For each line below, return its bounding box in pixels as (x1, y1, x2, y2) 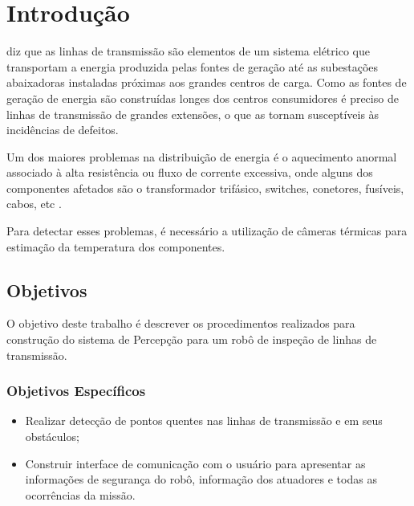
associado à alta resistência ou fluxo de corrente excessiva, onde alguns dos (6, 164, 373, 181)
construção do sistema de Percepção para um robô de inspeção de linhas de (6, 331, 377, 348)
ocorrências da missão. (25, 486, 136, 503)
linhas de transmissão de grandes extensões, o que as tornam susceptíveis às (6, 105, 379, 122)
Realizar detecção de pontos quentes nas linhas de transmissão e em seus (25, 412, 383, 429)
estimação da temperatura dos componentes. (6, 238, 225, 255)
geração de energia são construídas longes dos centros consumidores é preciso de (6, 89, 399, 106)
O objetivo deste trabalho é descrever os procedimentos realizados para (6, 315, 355, 332)
